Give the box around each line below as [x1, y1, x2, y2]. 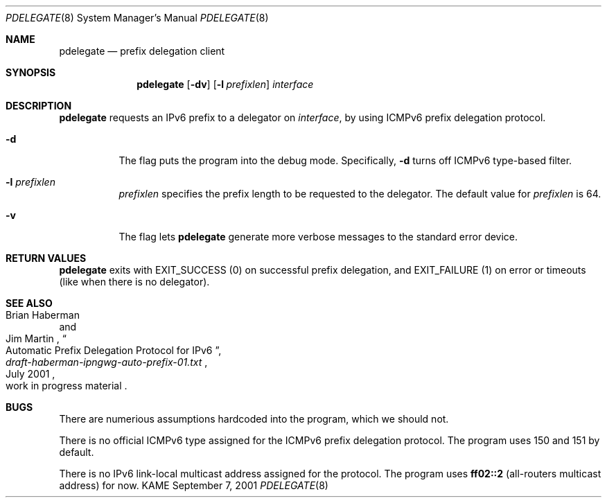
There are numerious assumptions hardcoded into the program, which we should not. [59, 413, 449, 425]
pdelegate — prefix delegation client [59, 45, 225, 57]
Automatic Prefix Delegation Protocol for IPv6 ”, [6, 344, 222, 356]
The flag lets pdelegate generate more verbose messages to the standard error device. [118, 231, 518, 242]
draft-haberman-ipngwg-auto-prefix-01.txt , [6, 356, 208, 368]
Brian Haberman [6, 309, 80, 321]
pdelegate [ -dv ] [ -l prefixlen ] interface [137, 78, 314, 90]
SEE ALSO [6, 297, 53, 309]
